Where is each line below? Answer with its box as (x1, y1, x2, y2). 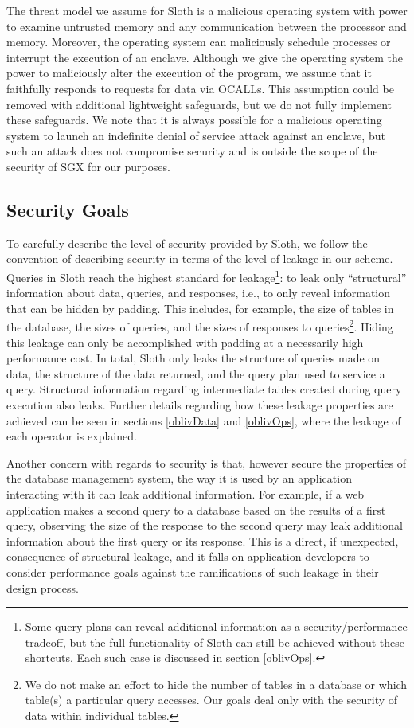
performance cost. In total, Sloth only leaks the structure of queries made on (6, 350, 381, 366)
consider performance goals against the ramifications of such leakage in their (6, 563, 379, 580)
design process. (6, 579, 79, 596)
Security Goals (6, 197, 129, 221)
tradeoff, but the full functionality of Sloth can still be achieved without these (25, 633, 405, 650)
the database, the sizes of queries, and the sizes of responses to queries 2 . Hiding (6, 316, 393, 335)
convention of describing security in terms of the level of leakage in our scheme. (6, 250, 393, 267)
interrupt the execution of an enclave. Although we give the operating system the (6, 49, 404, 65)
